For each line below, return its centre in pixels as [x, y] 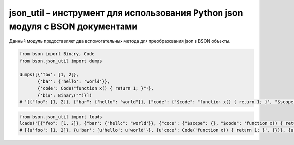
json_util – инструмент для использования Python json [126, 13]
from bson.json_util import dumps [61, 61]
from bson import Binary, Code [57, 54]
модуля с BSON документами [73, 26]
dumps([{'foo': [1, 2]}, [49, 74]
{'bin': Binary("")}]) [65, 95]
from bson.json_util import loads [61, 117]
